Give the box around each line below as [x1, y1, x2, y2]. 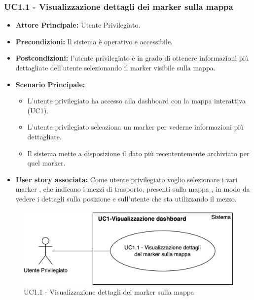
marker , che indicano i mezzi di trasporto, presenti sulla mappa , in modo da [15, 184, 250, 194]
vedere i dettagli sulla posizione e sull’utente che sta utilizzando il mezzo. [15, 193, 237, 203]
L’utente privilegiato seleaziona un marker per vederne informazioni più [27, 122, 244, 132]
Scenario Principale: [15, 79, 85, 89]
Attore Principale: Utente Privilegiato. [15, 20, 141, 30]
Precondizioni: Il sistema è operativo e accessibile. [15, 36, 173, 46]
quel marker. [27, 158, 66, 168]
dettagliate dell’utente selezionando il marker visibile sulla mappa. [15, 63, 216, 72]
